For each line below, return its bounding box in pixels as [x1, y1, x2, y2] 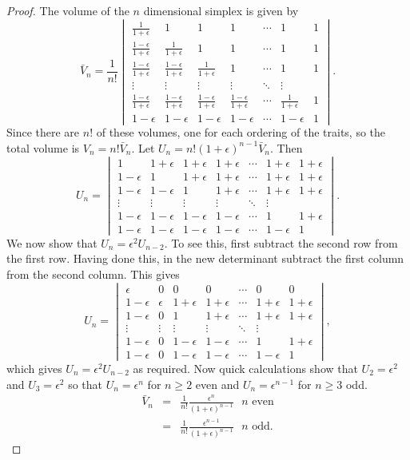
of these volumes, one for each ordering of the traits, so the [96, 124, 386, 141]
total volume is [6, 139, 80, 156]
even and [195, 375, 240, 392]
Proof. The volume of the [6, 2, 129, 18]
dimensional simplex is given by [143, 2, 299, 18]
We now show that [6, 234, 98, 251]
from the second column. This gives [6, 266, 180, 283]
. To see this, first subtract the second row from [164, 234, 398, 251]
